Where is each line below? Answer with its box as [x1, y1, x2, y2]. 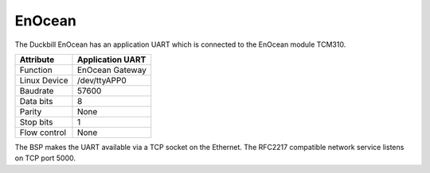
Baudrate [19, 85, 54, 96]
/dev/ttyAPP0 [76, 75, 127, 86]
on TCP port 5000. [14, 153, 76, 163]
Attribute [19, 54, 55, 65]
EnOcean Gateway [76, 64, 147, 75]
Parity [19, 106, 42, 117]
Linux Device [19, 75, 68, 86]
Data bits [19, 95, 53, 106]
